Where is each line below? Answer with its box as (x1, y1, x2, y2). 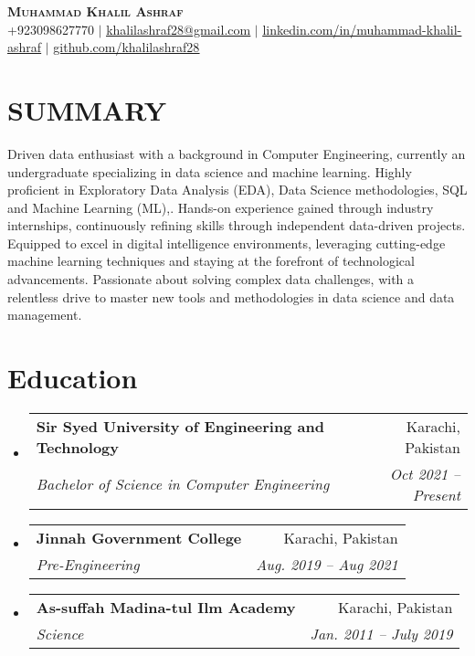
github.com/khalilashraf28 (53, 37, 200, 57)
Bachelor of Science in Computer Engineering (36, 473, 330, 495)
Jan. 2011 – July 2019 (310, 622, 453, 644)
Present (412, 483, 460, 505)
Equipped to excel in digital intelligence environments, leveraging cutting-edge (7, 233, 446, 252)
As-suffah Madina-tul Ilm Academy (36, 596, 296, 618)
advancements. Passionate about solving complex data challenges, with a (7, 270, 415, 289)
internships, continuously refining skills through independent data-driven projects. (7, 216, 466, 235)
